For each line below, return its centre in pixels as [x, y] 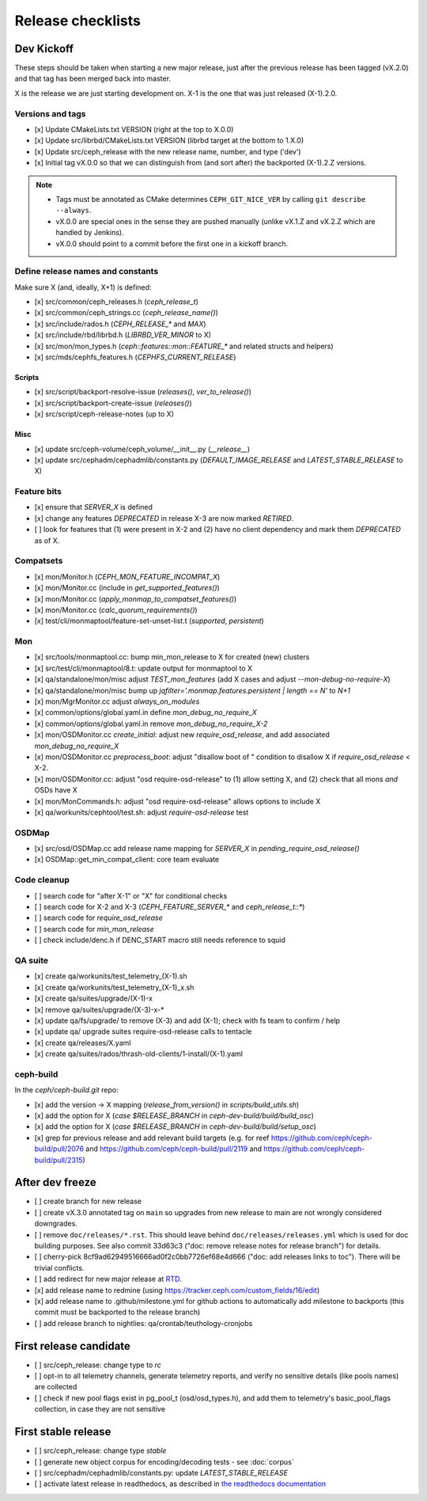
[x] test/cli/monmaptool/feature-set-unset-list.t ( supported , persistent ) [149, 621]
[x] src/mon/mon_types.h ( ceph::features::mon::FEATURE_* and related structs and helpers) [184, 346]
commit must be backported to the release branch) [117, 1312]
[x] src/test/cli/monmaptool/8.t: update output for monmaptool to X [144, 668]
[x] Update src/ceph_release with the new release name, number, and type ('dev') [168, 151]
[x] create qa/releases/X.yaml [83, 1043]
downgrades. [56, 1224]
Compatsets [39, 560]
